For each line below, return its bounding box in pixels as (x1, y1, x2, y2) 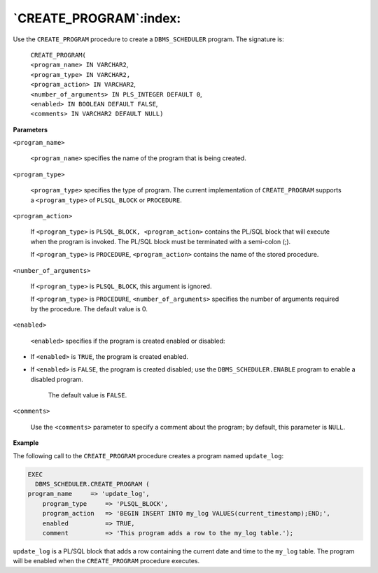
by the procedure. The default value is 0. (30, 304, 148, 313)
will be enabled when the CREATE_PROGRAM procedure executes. (13, 557, 199, 565)
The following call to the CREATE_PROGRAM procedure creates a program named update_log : (13, 451, 283, 460)
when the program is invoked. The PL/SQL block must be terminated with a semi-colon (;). (30, 237, 291, 246)
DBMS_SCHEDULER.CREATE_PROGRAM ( (35, 480, 150, 488)
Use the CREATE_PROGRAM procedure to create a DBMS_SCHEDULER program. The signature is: (13, 35, 284, 43)
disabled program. (30, 375, 83, 383)
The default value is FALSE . (48, 391, 127, 399)
